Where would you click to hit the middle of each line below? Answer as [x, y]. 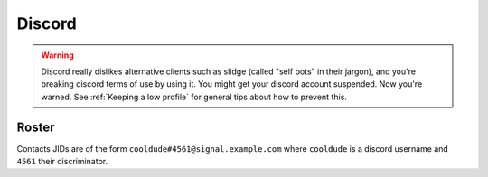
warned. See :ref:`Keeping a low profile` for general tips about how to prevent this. [194, 97]
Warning [57, 55]
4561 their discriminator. [62, 162]
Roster [36, 127]
